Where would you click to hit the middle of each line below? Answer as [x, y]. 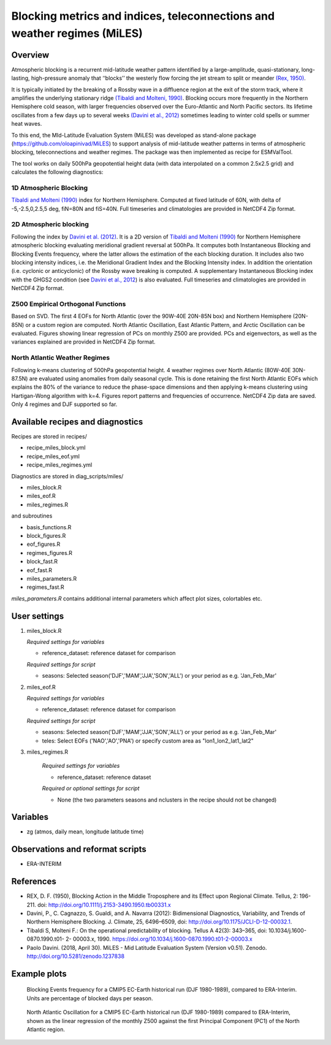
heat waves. [27, 124]
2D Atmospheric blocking [50, 224]
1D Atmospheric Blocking [50, 188]
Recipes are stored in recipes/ [49, 437]
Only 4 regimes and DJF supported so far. [64, 404]
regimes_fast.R [45, 587]
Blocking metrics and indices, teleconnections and [143, 16]
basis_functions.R [49, 527]
